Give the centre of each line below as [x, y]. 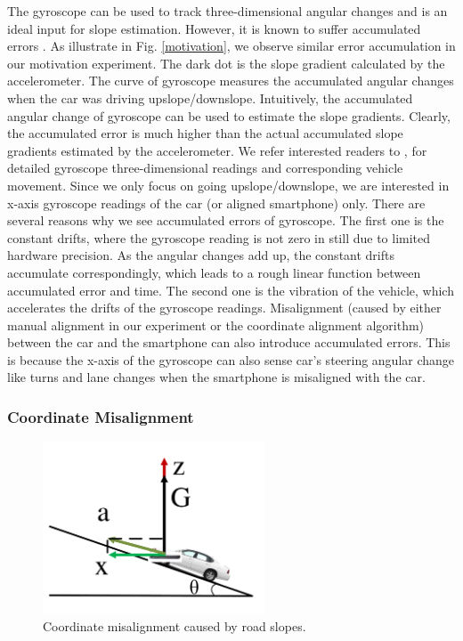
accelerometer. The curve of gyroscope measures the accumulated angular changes [231, 81]
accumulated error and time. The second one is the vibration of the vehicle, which [231, 290]
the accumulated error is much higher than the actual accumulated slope [205, 133]
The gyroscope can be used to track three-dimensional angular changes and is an [227, 11]
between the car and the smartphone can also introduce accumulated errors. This [229, 342]
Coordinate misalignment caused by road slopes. [175, 625]
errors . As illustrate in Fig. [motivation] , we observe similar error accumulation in [231, 46]
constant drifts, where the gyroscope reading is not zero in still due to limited [219, 237]
